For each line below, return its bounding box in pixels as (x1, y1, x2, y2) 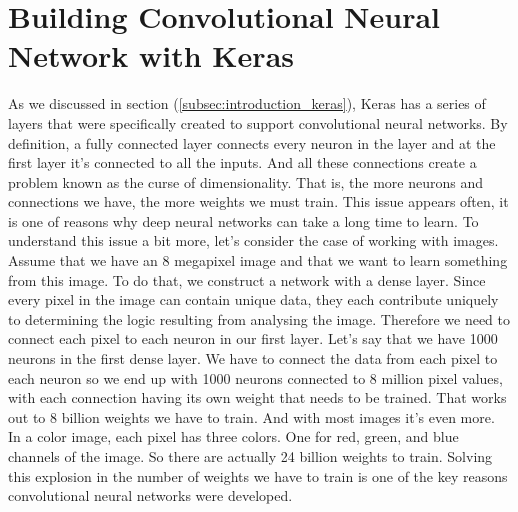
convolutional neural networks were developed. (8, 485, 293, 506)
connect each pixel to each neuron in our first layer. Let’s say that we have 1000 (8, 328, 498, 349)
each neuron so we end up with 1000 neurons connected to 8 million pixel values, (8, 367, 503, 388)
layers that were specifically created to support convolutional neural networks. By (8, 112, 508, 133)
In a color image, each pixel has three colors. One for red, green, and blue (8, 426, 459, 447)
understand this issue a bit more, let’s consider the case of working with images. (8, 230, 499, 251)
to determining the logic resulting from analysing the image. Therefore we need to (8, 308, 510, 329)
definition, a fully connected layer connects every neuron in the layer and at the (8, 132, 496, 153)
